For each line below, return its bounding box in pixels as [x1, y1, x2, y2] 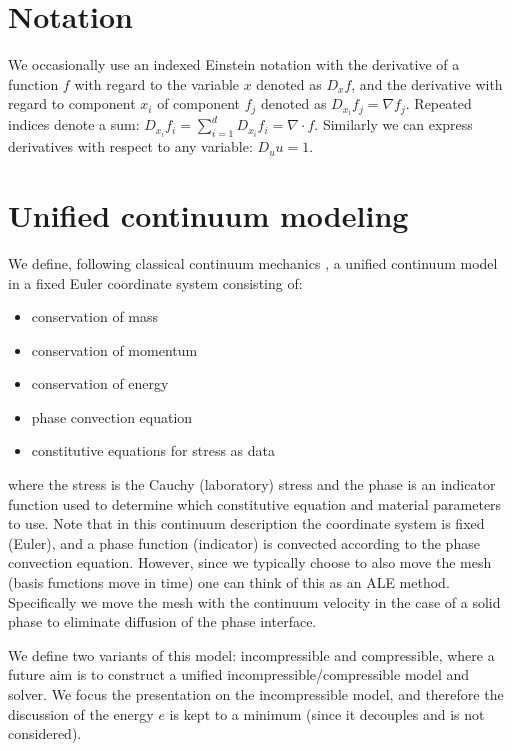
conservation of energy [31, 373, 169, 394]
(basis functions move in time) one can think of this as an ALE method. [8, 572, 450, 593]
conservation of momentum [31, 339, 198, 360]
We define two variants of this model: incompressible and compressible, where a [8, 644, 495, 665]
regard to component [8, 93, 136, 114]
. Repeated [405, 93, 472, 114]
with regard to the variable [74, 73, 240, 94]
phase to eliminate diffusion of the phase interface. [8, 611, 317, 632]
